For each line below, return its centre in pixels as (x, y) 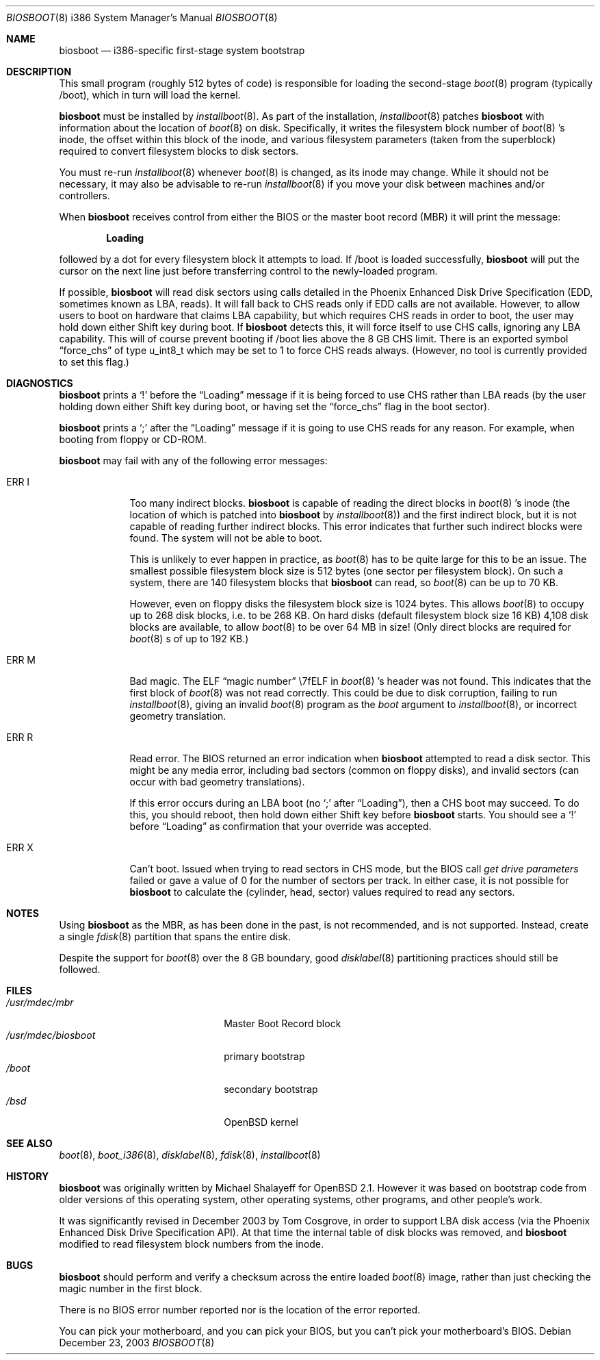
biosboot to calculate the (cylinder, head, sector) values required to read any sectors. (322, 892)
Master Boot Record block (283, 1023)
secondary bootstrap (271, 1089)
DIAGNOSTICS (40, 383)
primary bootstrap (264, 1056)
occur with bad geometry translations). (217, 782)
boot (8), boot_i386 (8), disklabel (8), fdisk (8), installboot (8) (190, 1155)
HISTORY (28, 1176)
